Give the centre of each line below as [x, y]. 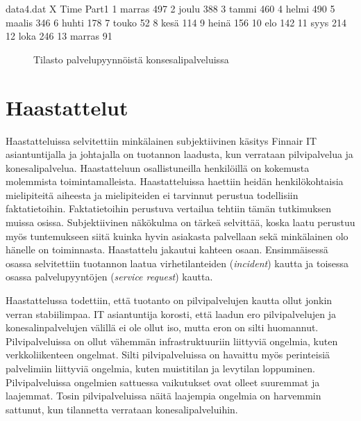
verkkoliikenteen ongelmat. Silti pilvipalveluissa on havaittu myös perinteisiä [168, 355]
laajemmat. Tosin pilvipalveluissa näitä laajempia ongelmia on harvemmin [163, 396]
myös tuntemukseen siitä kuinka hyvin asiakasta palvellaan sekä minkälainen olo [177, 236]
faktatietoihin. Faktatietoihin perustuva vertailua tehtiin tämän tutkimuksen [169, 208]
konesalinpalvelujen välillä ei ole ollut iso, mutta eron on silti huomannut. [162, 327]
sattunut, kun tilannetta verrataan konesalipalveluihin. [122, 409]
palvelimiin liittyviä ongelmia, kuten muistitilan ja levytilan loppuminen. [160, 368]
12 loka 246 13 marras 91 [59, 36]
